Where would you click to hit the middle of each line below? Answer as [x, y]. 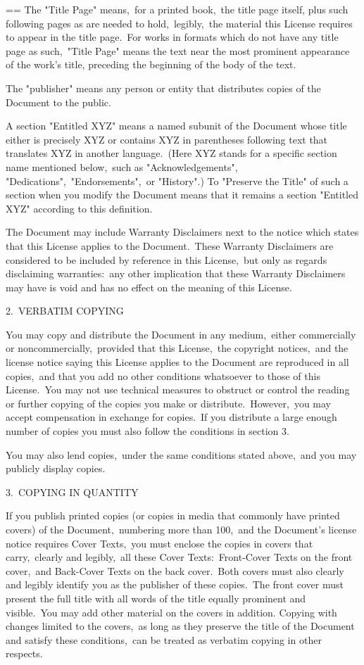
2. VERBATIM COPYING [65, 311]
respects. [24, 653]
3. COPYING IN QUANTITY [72, 492]
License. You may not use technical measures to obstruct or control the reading [178, 389]
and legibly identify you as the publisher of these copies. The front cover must [175, 584]
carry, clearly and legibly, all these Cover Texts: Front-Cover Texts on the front [179, 557]
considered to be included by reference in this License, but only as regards [167, 259]
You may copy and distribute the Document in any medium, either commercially [181, 334]
